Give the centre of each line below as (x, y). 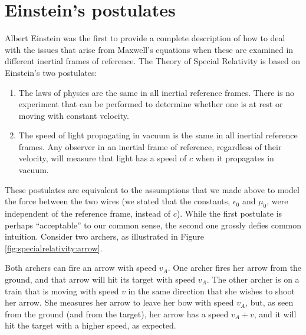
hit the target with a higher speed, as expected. (91, 325)
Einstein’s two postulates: (51, 72)
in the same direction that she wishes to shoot (211, 291)
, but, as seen (269, 302)
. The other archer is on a (253, 279)
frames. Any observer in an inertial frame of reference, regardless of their (150, 146)
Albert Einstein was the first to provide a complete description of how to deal (145, 38)
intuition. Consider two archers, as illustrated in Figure (104, 236)
